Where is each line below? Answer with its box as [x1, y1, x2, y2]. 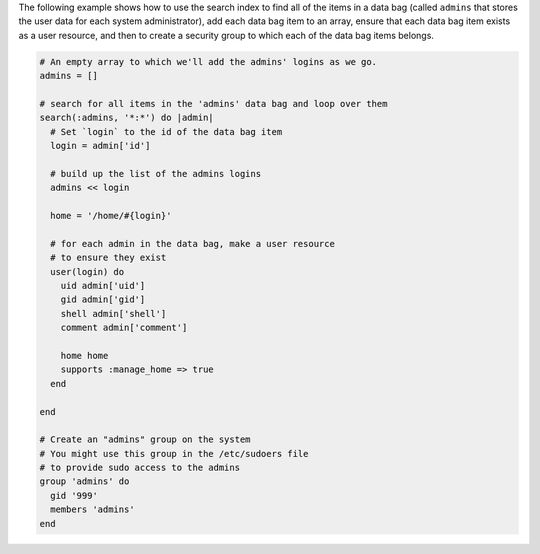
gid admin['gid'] [60, 294, 146, 305]
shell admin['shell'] [60, 308, 167, 319]
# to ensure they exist [50, 252, 167, 264]
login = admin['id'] [50, 140, 151, 152]
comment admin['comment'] [60, 322, 188, 334]
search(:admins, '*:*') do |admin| [39, 112, 214, 124]
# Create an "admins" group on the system [39, 434, 251, 445]
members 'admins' [50, 504, 135, 515]
